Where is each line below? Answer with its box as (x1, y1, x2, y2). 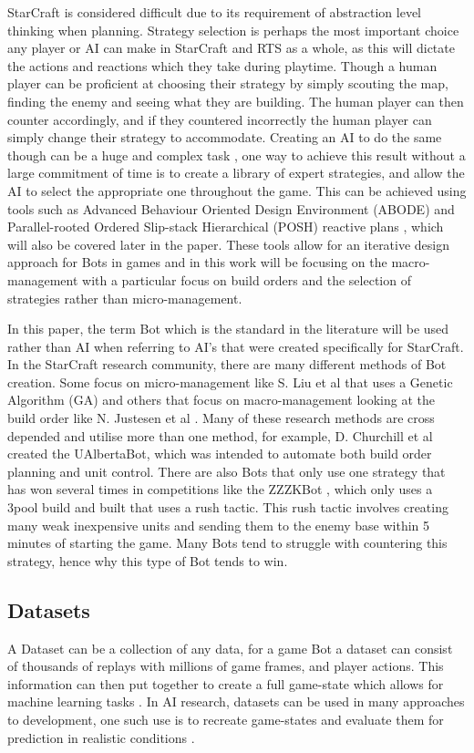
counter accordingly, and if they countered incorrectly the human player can (7, 109, 432, 129)
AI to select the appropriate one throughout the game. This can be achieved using (7, 181, 467, 200)
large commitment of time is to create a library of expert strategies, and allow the (7, 163, 465, 182)
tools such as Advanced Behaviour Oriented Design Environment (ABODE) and (7, 199, 455, 218)
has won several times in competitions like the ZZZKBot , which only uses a (7, 480, 433, 499)
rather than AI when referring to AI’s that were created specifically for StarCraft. (7, 336, 464, 356)
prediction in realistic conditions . (7, 727, 195, 747)
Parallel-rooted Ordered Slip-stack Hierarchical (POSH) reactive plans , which (7, 217, 444, 236)
